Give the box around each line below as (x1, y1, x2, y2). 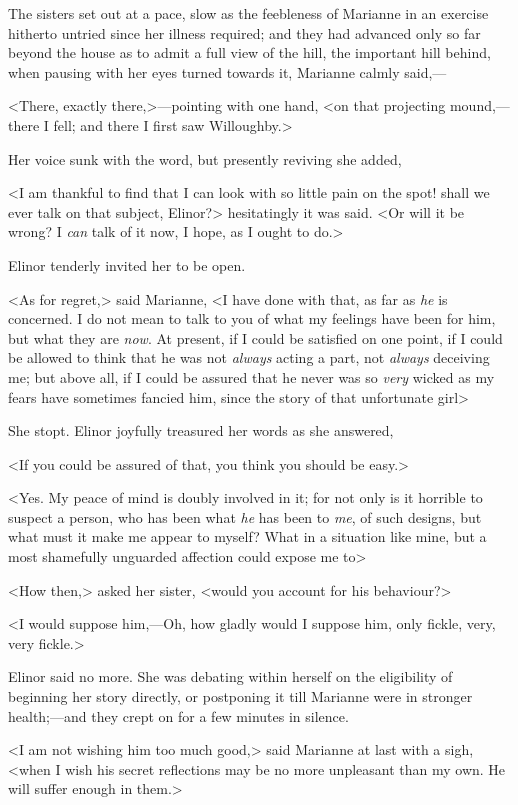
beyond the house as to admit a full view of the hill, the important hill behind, (8, 42, 491, 63)
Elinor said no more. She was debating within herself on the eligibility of (8, 666, 453, 687)
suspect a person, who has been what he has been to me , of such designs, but (8, 506, 482, 527)
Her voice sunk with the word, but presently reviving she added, (8, 148, 402, 169)
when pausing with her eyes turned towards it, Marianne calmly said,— (8, 61, 447, 82)
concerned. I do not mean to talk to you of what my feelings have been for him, (8, 308, 496, 329)
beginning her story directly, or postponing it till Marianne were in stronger (8, 686, 473, 707)
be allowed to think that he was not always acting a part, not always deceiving (8, 347, 490, 368)
